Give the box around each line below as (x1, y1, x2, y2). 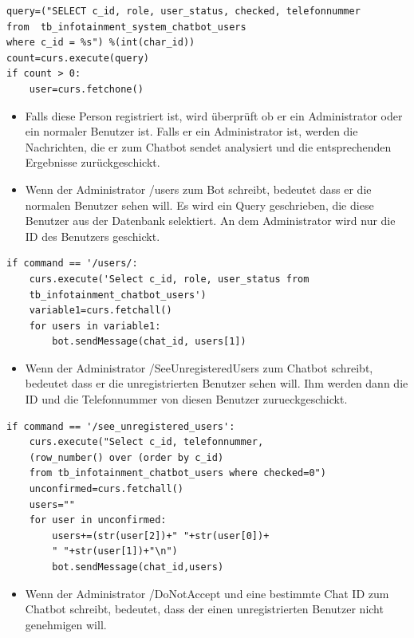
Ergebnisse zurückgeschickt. (25, 154, 160, 171)
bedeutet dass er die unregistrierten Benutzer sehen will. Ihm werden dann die (25, 375, 408, 392)
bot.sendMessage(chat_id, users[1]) (52, 336, 246, 348)
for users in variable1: (29, 320, 161, 332)
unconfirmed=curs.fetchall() (29, 483, 183, 495)
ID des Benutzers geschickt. (25, 227, 160, 244)
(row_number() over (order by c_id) (29, 451, 224, 463)
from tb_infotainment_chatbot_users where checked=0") (29, 467, 326, 479)
